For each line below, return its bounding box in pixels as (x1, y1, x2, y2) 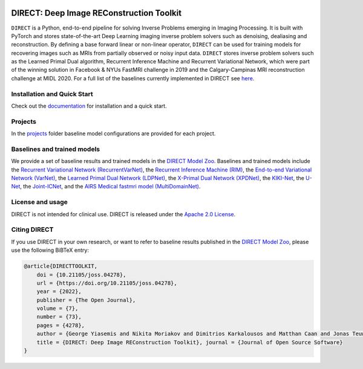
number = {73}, (36, 313, 82, 320)
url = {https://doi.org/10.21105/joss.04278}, (36, 280, 178, 286)
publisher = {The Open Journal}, (36, 297, 136, 303)
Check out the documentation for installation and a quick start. (11, 103, 167, 109)
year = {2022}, (36, 288, 82, 295)
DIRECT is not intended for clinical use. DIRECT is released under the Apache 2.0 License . (11, 210, 236, 217)
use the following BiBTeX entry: (11, 246, 89, 254)
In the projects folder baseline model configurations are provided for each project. (11, 130, 216, 137)
